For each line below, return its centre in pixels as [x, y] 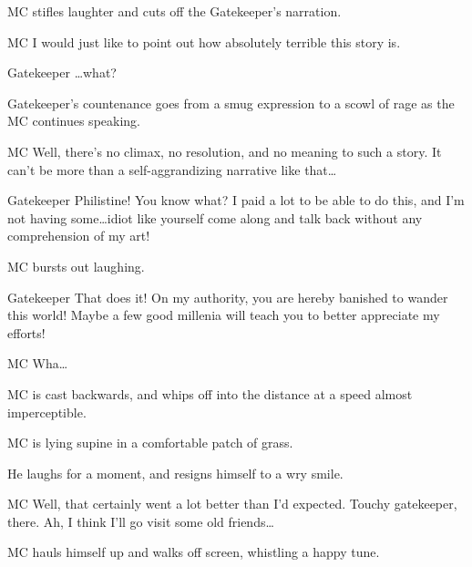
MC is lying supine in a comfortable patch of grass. [150, 443]
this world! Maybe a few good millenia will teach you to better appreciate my [224, 315]
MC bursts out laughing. [76, 266]
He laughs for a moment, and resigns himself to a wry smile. [175, 473]
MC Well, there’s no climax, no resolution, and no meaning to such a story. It [225, 151]
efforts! [26, 332]
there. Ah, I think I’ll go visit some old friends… [141, 521]
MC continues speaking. [74, 121]
